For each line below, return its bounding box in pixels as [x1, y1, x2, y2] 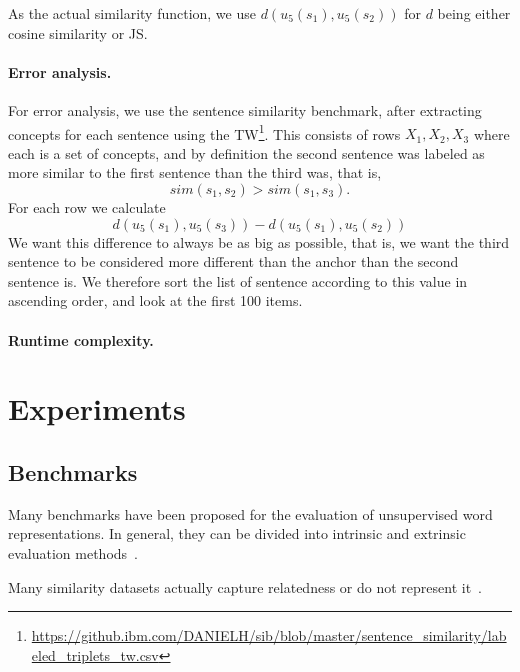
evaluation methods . [8, 542, 138, 563]
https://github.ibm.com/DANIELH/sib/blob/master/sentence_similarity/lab [31, 625, 507, 646]
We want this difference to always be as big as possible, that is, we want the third [8, 231, 510, 252]
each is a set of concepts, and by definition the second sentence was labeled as [8, 142, 485, 163]
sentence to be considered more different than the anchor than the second [8, 251, 459, 272]
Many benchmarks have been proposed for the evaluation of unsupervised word [8, 503, 493, 524]
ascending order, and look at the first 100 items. [8, 290, 303, 311]
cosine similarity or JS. [8, 22, 148, 43]
